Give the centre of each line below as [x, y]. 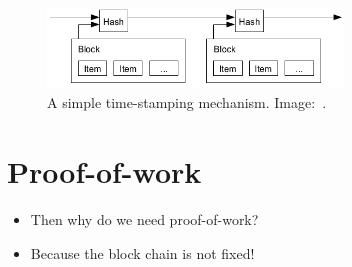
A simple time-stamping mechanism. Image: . [187, 102]
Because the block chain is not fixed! [142, 252]
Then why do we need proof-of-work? [144, 218]
